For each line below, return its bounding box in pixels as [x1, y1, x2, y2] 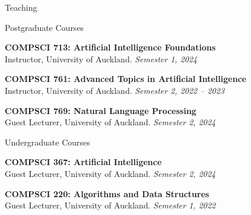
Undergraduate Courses [5, 135, 90, 148]
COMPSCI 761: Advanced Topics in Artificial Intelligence [5, 72, 247, 85]
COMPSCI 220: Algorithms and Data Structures [5, 187, 209, 200]
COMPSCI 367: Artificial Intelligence [5, 156, 162, 168]
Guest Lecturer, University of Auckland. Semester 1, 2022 [5, 199, 216, 211]
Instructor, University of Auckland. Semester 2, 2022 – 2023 [5, 84, 225, 96]
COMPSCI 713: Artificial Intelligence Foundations [5, 41, 216, 53]
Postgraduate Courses [5, 21, 84, 33]
